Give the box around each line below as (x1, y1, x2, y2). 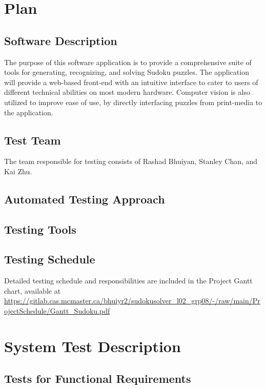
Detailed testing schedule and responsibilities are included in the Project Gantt (4, 275, 253, 286)
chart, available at (4, 285, 61, 296)
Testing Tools (4, 221, 76, 237)
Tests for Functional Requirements (4, 371, 191, 386)
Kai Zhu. (4, 166, 32, 176)
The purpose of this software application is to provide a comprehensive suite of (4, 56, 252, 67)
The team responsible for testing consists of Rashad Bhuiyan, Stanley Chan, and (4, 156, 258, 167)
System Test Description (4, 335, 181, 356)
